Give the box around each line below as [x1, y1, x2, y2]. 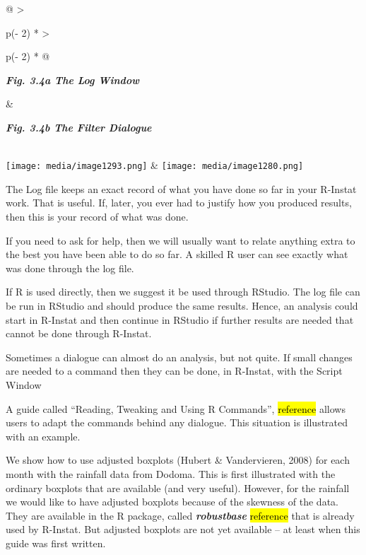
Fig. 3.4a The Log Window [6, 72, 139, 87]
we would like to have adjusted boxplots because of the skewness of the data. [6, 494, 338, 509]
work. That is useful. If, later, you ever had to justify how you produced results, [6, 195, 352, 210]
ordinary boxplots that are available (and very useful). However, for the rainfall [6, 480, 350, 495]
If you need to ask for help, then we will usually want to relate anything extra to [6, 233, 355, 247]
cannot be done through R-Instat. [6, 326, 152, 341]
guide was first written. [6, 535, 106, 550]
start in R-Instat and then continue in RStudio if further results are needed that [6, 312, 354, 327]
